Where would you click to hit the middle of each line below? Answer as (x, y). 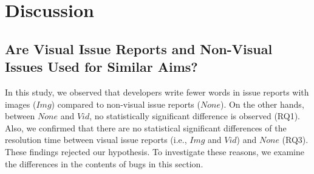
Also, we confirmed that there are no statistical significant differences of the (146, 127)
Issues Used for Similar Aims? (101, 67)
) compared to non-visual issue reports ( (126, 104)
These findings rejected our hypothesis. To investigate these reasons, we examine (155, 151)
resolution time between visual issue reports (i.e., (96, 140)
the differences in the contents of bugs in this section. (104, 163)
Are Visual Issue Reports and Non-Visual (139, 48)
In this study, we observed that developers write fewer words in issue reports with (157, 92)
